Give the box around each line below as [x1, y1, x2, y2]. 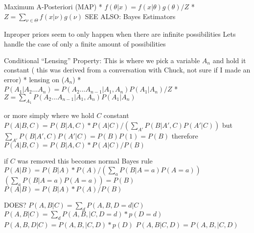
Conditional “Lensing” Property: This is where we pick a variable [4, 55, 200, 65]
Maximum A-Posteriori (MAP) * [4, 1, 102, 11]
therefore [171, 130, 198, 140]
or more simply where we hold [4, 110, 94, 120]
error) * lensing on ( [4, 74, 65, 84]
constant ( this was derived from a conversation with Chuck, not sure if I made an [4, 65, 251, 75]
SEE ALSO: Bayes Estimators [85, 11, 176, 21]
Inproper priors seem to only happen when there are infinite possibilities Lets [4, 29, 236, 39]
